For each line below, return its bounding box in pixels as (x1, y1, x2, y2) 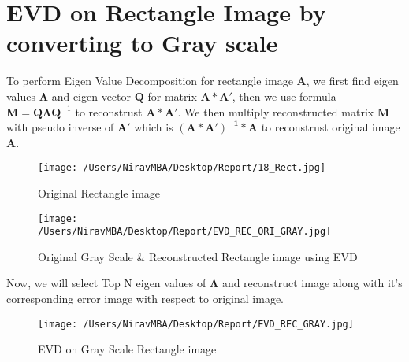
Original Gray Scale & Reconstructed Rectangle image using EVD (38, 248, 358, 264)
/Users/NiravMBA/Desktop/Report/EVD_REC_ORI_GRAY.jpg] (38, 226, 332, 238)
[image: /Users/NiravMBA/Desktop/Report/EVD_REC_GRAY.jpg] (38, 318, 354, 330)
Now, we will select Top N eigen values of (6, 275, 206, 291)
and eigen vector (51, 87, 132, 104)
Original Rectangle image (38, 184, 161, 201)
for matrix (147, 87, 197, 104)
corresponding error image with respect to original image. (6, 290, 284, 307)
